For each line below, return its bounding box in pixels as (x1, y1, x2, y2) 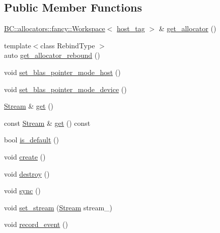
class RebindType (40, 40, 95, 50)
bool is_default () (4, 134, 59, 145)
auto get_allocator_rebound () (4, 50, 100, 60)
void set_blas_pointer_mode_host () (4, 66, 121, 77)
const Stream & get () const (4, 117, 91, 128)
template (4, 40, 31, 50)
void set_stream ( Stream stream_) (4, 202, 113, 212)
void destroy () (4, 168, 50, 179)
